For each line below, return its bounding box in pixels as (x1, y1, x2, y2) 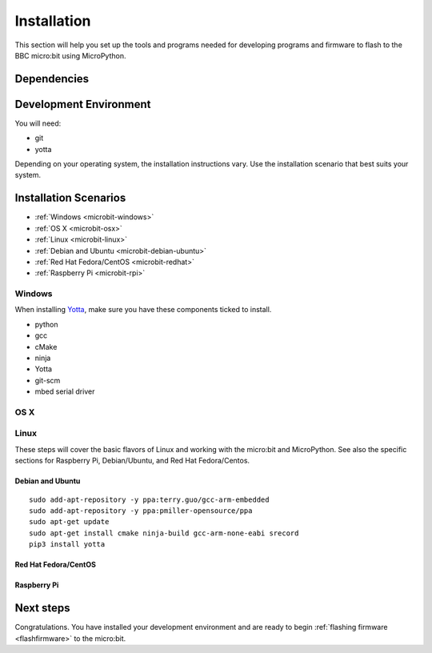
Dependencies (14, 72, 90, 86)
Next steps (14, 601, 70, 615)
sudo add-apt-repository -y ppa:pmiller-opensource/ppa (29, 507, 253, 515)
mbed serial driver (34, 387, 95, 396)
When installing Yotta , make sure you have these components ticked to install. (14, 305, 272, 314)
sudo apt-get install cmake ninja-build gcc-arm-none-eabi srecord (29, 528, 299, 538)
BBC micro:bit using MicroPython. (14, 50, 126, 60)
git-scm (34, 375, 61, 385)
